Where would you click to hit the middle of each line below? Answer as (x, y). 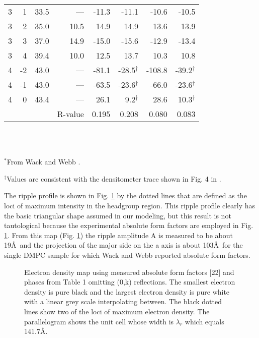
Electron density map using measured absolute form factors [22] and (129, 272)
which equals (204, 321)
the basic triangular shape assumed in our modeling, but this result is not (118, 215)
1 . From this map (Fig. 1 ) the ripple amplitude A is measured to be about (118, 235)
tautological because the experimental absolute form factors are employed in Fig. (129, 225)
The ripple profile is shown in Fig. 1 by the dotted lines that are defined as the (125, 195)
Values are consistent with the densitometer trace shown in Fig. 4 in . (114, 178)
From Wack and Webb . (44, 162)
